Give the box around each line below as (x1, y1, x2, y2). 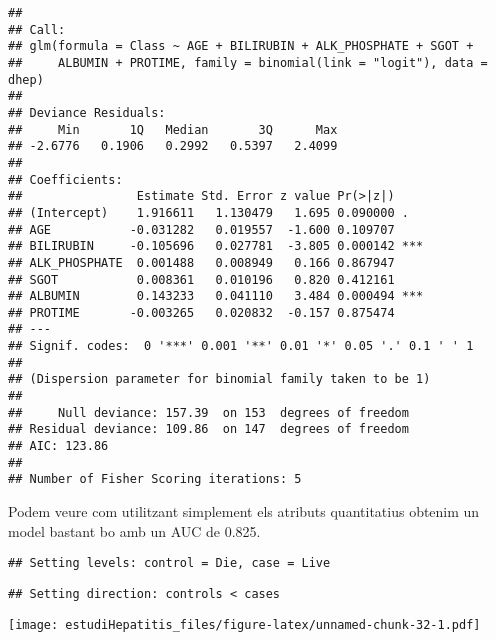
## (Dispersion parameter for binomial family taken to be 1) (8, 372, 431, 387)
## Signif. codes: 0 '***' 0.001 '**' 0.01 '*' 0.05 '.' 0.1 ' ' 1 (8, 339, 474, 354)
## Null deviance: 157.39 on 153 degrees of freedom (8, 405, 409, 420)
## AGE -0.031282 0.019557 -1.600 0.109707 (8, 222, 395, 237)
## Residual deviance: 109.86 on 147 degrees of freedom (8, 422, 409, 437)
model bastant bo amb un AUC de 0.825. (8, 520, 261, 541)
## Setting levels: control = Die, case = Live (8, 556, 331, 571)
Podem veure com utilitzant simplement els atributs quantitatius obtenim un (8, 501, 480, 522)
